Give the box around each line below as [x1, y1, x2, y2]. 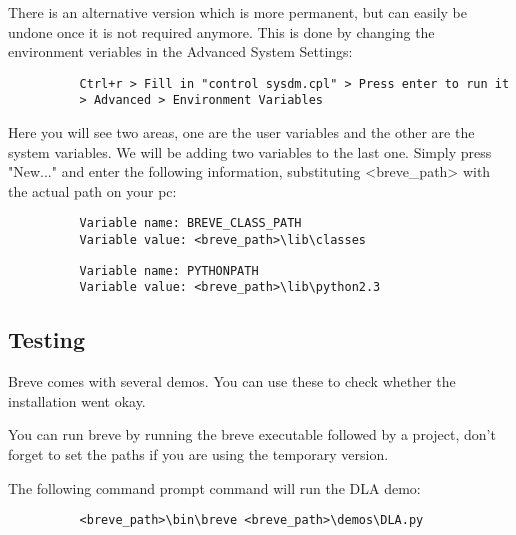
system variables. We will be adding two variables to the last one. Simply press [8, 141, 492, 162]
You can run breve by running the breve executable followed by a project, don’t [8, 424, 496, 445]
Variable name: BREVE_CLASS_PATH [79, 216, 302, 231]
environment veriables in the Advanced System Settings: [8, 41, 353, 62]
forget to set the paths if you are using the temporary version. [8, 444, 389, 465]
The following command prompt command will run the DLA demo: [8, 477, 421, 498]
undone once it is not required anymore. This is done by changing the [8, 21, 435, 42]
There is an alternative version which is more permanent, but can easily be [8, 2, 467, 22]
